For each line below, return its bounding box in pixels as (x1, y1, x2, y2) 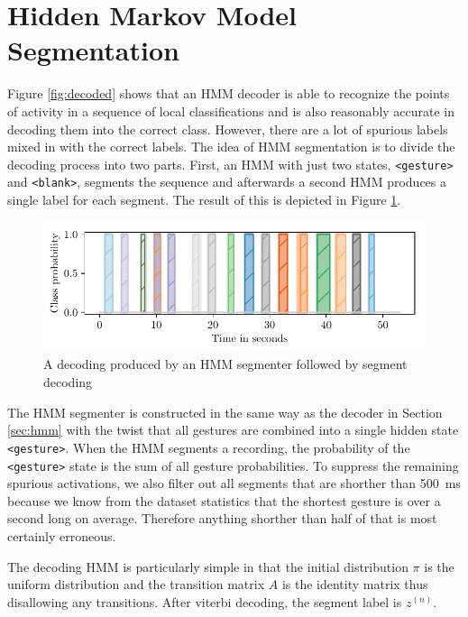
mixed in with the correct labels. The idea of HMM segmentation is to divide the (7, 137, 455, 156)
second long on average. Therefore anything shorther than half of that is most (7, 509, 437, 528)
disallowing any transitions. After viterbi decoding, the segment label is (7, 592, 402, 611)
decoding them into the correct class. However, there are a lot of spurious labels (7, 119, 448, 138)
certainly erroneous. (7, 526, 116, 545)
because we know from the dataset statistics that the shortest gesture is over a (7, 491, 441, 510)
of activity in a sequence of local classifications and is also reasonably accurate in (7, 101, 455, 120)
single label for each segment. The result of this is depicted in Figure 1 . (7, 190, 401, 208)
